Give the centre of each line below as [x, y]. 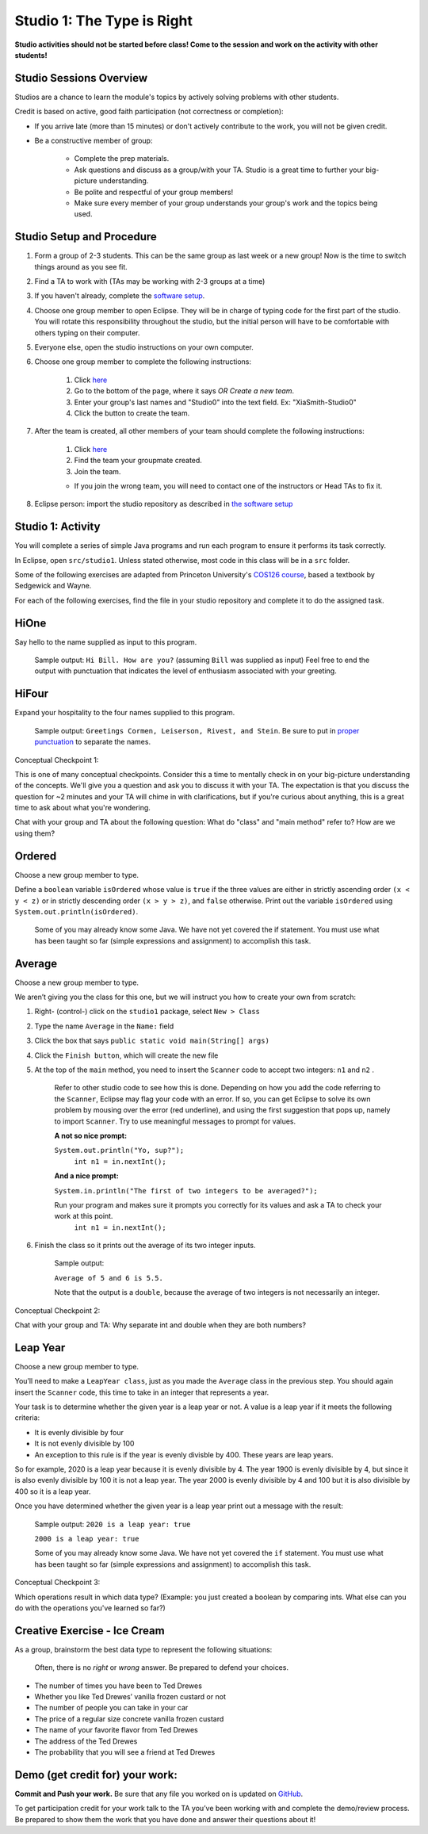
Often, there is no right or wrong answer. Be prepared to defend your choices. [162, 1667]
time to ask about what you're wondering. [82, 808]
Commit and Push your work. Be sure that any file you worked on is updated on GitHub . [159, 1794]
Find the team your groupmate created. [138, 461]
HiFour [32, 694]
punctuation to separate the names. [92, 742]
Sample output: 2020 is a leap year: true [113, 1524]
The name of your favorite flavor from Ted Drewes [116, 1730]
